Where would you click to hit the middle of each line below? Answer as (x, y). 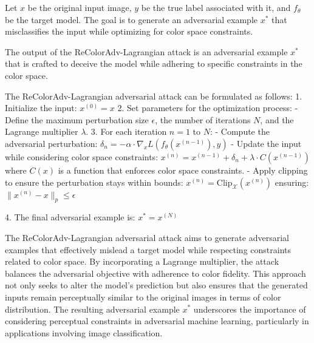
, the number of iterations (203, 119)
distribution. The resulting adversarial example (92, 309)
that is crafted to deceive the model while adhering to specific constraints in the (154, 63)
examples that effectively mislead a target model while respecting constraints (148, 249)
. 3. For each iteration (126, 131)
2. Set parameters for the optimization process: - (208, 108)
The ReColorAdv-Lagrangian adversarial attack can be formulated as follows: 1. (154, 96)
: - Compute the (240, 131)
